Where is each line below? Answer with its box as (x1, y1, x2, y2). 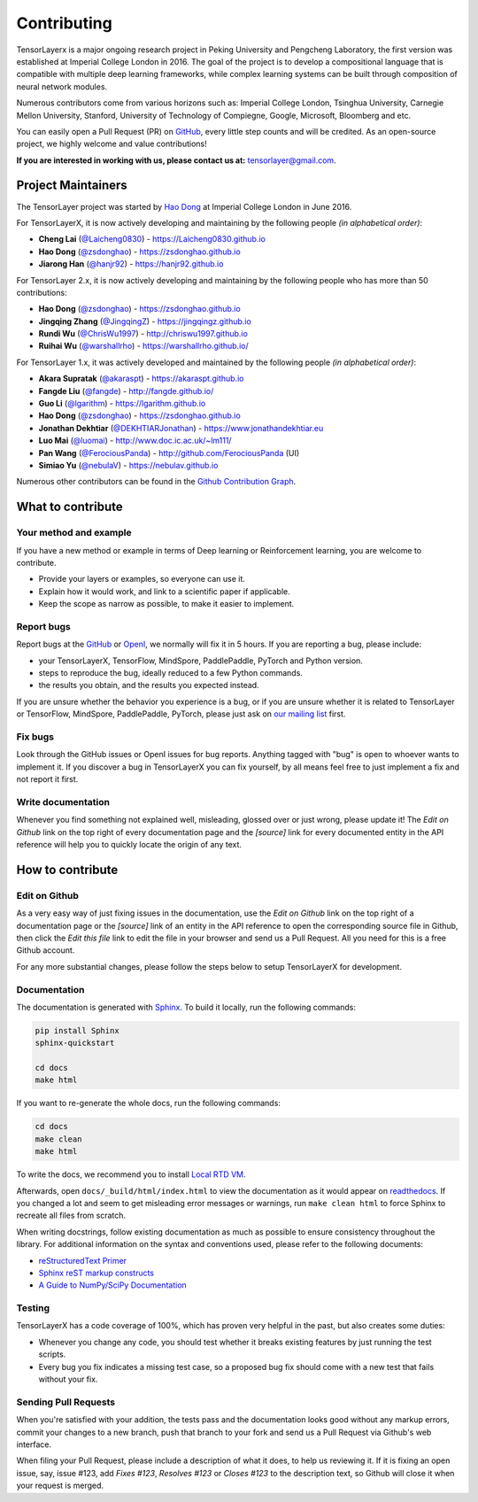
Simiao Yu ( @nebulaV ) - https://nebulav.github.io (38, 461, 219, 470)
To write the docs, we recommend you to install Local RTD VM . (16, 1169, 247, 1180)
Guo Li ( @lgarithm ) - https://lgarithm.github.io (38, 399, 206, 409)
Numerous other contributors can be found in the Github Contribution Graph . (16, 476, 297, 487)
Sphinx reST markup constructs (38, 1267, 155, 1278)
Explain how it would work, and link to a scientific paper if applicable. (38, 585, 291, 597)
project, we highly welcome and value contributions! (16, 138, 207, 150)
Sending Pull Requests (16, 1396, 116, 1408)
